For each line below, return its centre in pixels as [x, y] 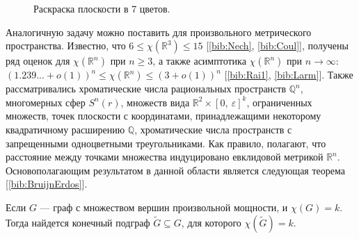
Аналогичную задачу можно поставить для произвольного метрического [159, 32]
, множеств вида [155, 102]
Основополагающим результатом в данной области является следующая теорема [175, 170]
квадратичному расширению [65, 129]
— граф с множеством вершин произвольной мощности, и [164, 207]
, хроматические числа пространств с [213, 129]
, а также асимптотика [199, 61]
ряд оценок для [38, 61]
